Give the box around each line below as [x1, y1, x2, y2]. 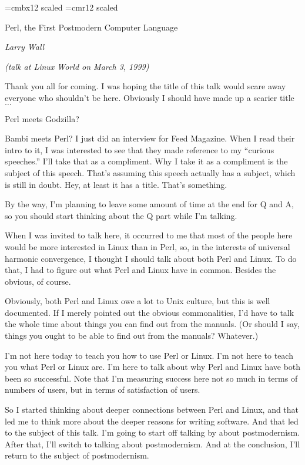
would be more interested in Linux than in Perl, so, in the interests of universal [5, 240, 290, 252]
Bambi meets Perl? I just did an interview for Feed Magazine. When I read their [5, 132, 295, 144]
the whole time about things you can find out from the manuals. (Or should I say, [5, 318, 300, 330]
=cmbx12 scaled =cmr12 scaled [5, 1, 118, 13]
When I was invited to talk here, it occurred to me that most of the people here [5, 229, 293, 241]
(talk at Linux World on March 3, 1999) [5, 60, 149, 72]
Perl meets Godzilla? [5, 112, 79, 124]
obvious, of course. [5, 275, 71, 287]
